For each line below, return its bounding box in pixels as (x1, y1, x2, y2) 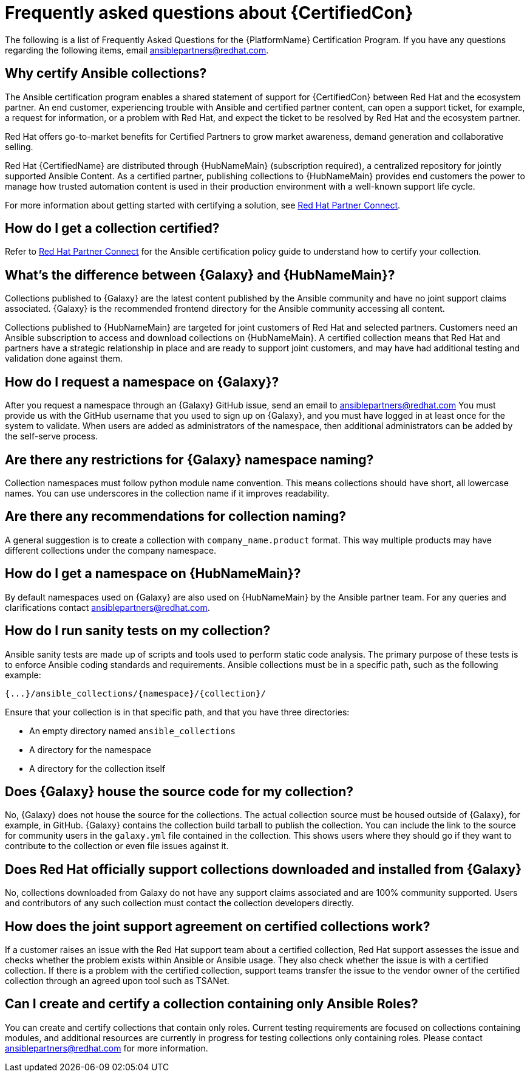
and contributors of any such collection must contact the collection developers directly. (5, 898, 354, 909)
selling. (5, 141, 33, 152)
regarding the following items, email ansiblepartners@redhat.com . (5, 44, 269, 55)
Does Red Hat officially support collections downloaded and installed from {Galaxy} (5, 861, 522, 877)
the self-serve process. (5, 431, 98, 442)
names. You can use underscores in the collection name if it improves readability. (5, 487, 330, 498)
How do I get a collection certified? (5, 221, 220, 236)
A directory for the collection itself (29, 763, 166, 774)
